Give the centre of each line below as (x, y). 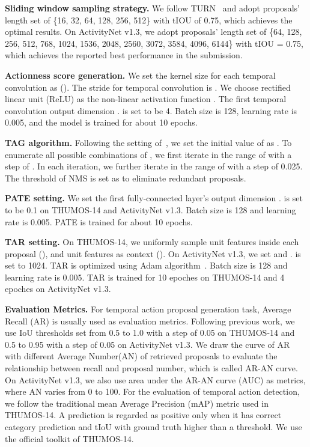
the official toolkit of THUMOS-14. (69, 438)
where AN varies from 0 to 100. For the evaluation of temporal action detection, (152, 391)
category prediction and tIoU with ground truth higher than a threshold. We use (153, 427)
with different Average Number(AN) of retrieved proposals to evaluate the (141, 356)
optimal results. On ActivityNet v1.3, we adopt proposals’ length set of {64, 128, (153, 32)
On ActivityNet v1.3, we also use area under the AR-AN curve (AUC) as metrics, (155, 379)
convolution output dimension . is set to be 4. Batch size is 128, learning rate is (151, 110)
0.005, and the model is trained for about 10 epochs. (101, 122)
